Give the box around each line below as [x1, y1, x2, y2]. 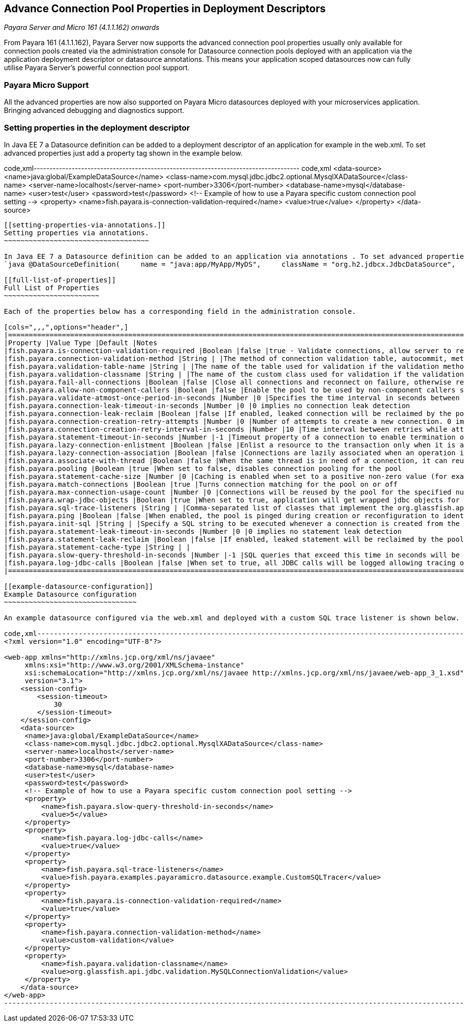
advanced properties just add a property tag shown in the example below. [4, 148, 243, 157]
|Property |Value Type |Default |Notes [4, 338, 157, 347]
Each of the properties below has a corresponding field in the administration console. [4, 307, 356, 315]
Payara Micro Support [4, 80, 89, 90]
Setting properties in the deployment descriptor [4, 122, 190, 133]
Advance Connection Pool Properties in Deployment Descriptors [4, 2, 326, 15]
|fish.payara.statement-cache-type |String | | [4, 543, 191, 551]
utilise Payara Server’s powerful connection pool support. [4, 63, 190, 72]
